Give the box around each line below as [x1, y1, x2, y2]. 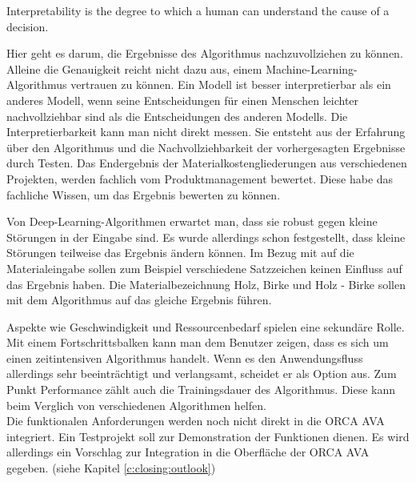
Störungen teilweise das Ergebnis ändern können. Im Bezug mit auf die [6, 244, 354, 261]
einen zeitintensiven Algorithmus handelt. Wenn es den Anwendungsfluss [6, 349, 363, 366]
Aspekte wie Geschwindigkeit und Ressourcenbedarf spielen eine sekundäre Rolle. [6, 318, 405, 335]
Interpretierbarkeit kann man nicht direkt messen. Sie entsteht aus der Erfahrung [6, 123, 406, 140]
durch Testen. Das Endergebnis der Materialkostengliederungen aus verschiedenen [6, 155, 407, 171]
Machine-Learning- [266, 60, 358, 77]
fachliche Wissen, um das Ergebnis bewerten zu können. [6, 186, 281, 203]
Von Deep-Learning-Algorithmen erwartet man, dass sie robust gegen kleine [6, 213, 378, 230]
